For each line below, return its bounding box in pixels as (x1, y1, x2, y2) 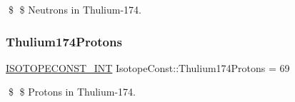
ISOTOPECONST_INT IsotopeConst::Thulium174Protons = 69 (6, 60, 290, 75)
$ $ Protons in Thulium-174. (8, 84, 136, 99)
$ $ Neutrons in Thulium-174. (8, 2, 141, 16)
